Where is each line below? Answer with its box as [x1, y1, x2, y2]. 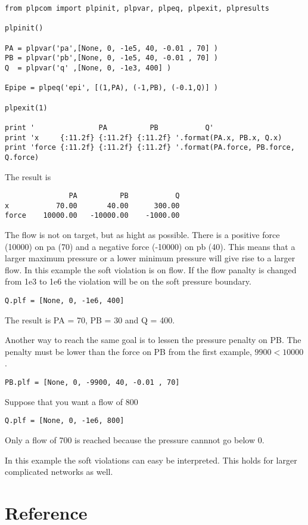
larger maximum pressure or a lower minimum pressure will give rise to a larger [5, 252, 295, 264]
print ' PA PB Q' [5, 123, 214, 132]
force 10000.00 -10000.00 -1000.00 [5, 211, 180, 220]
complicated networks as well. [5, 465, 113, 478]
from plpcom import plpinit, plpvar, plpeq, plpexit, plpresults [5, 4, 269, 13]
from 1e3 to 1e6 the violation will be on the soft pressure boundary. [5, 275, 251, 288]
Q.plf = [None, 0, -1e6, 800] [5, 416, 125, 425]
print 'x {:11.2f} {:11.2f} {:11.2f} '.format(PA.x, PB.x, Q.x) [5, 133, 282, 142]
